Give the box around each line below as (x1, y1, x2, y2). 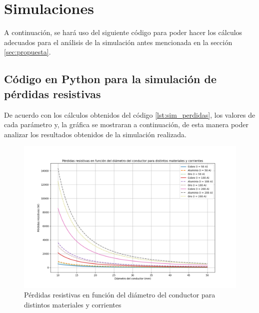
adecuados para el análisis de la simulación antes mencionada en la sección (4, 37, 232, 47)
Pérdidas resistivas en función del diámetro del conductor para (24, 289, 215, 300)
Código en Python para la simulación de (4, 71, 216, 87)
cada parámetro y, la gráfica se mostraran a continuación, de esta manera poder (4, 119, 248, 130)
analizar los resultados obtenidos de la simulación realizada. (4, 129, 186, 139)
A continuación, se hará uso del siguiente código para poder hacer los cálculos (4, 27, 242, 38)
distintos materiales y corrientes (24, 299, 121, 309)
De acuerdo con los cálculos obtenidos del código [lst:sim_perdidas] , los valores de (4, 109, 255, 120)
